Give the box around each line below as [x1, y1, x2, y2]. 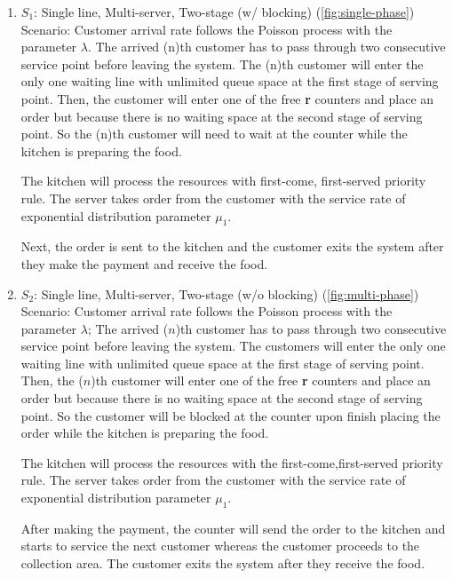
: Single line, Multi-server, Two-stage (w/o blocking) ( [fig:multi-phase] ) [34, 284, 419, 303]
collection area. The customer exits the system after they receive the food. [20, 554, 425, 573]
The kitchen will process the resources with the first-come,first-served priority [20, 453, 443, 471]
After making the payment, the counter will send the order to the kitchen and [20, 519, 446, 537]
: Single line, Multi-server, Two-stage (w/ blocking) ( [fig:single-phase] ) [34, 3, 415, 20]
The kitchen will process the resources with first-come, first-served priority [20, 171, 426, 190]
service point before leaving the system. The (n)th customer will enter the [20, 54, 424, 73]
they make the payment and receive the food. [20, 254, 268, 273]
